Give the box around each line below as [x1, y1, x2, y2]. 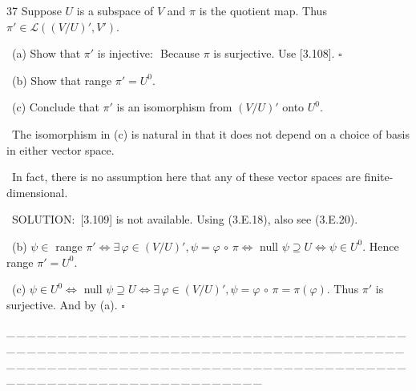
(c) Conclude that [11, 99, 99, 115]
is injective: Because [97, 45, 200, 62]
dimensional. [6, 183, 68, 200]
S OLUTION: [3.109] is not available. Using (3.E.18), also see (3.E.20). [12, 211, 358, 228]
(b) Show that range [11, 71, 112, 88]
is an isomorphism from [116, 99, 232, 115]
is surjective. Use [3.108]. [213, 45, 335, 62]
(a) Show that [11, 45, 81, 62]
